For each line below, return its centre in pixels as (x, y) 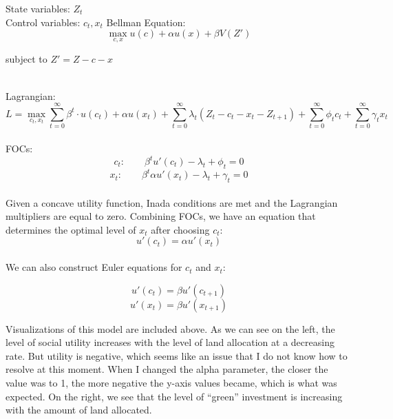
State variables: (38, 8)
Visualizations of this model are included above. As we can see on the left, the (170, 328)
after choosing (180, 229)
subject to (26, 59)
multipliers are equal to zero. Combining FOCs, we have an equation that (161, 216)
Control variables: (43, 22)
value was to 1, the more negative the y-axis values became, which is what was (171, 383)
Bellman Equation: (146, 22)
